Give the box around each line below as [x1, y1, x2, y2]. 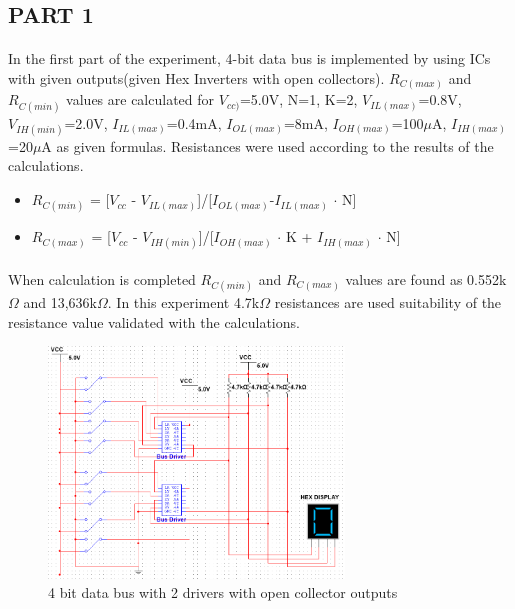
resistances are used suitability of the [274, 292, 502, 313]
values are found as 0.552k [345, 269, 507, 290]
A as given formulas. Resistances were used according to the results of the [41, 135, 494, 156]
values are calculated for [66, 89, 215, 110]
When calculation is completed [8, 269, 196, 290]
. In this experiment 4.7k [107, 292, 260, 313]
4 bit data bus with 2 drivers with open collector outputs [48, 582, 398, 603]
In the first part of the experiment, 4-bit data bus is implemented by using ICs [8, 48, 491, 69]
